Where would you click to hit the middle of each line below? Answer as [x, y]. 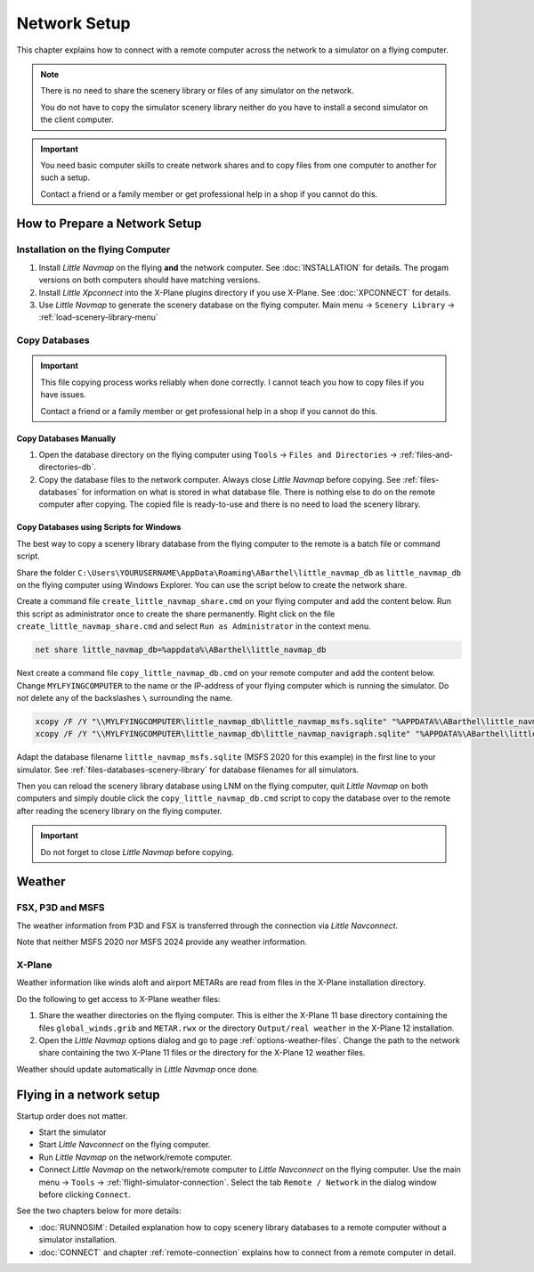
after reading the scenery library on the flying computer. [119, 811]
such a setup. [65, 177]
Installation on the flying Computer [93, 249]
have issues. [63, 395]
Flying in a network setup [88, 1094]
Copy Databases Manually [66, 438]
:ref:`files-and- [426, 454]
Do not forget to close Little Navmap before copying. [138, 852]
